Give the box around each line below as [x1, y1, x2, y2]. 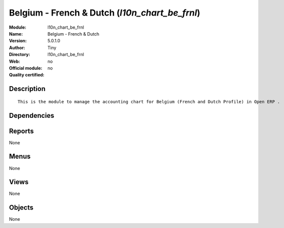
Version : [9, 38, 27, 44]
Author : [9, 44, 25, 51]
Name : [9, 31, 23, 37]
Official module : [9, 65, 42, 71]
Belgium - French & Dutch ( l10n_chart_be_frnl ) [9, 7, 201, 18]
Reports [9, 127, 34, 135]
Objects [9, 204, 34, 212]
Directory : [9, 52, 30, 57]
